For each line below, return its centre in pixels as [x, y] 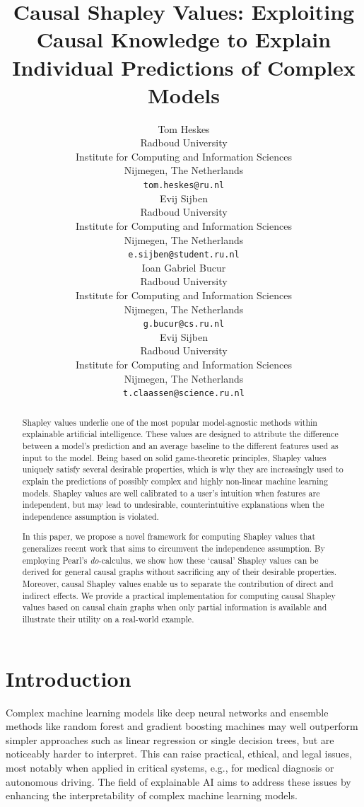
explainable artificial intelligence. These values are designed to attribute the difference [180, 434]
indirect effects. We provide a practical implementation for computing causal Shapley [179, 595]
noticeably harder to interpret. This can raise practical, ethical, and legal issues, [179, 754]
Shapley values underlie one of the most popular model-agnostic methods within [170, 422]
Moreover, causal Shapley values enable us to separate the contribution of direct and [178, 584]
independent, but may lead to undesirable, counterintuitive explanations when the [173, 505]
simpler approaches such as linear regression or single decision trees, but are [170, 739]
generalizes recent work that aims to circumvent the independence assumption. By [174, 548]
